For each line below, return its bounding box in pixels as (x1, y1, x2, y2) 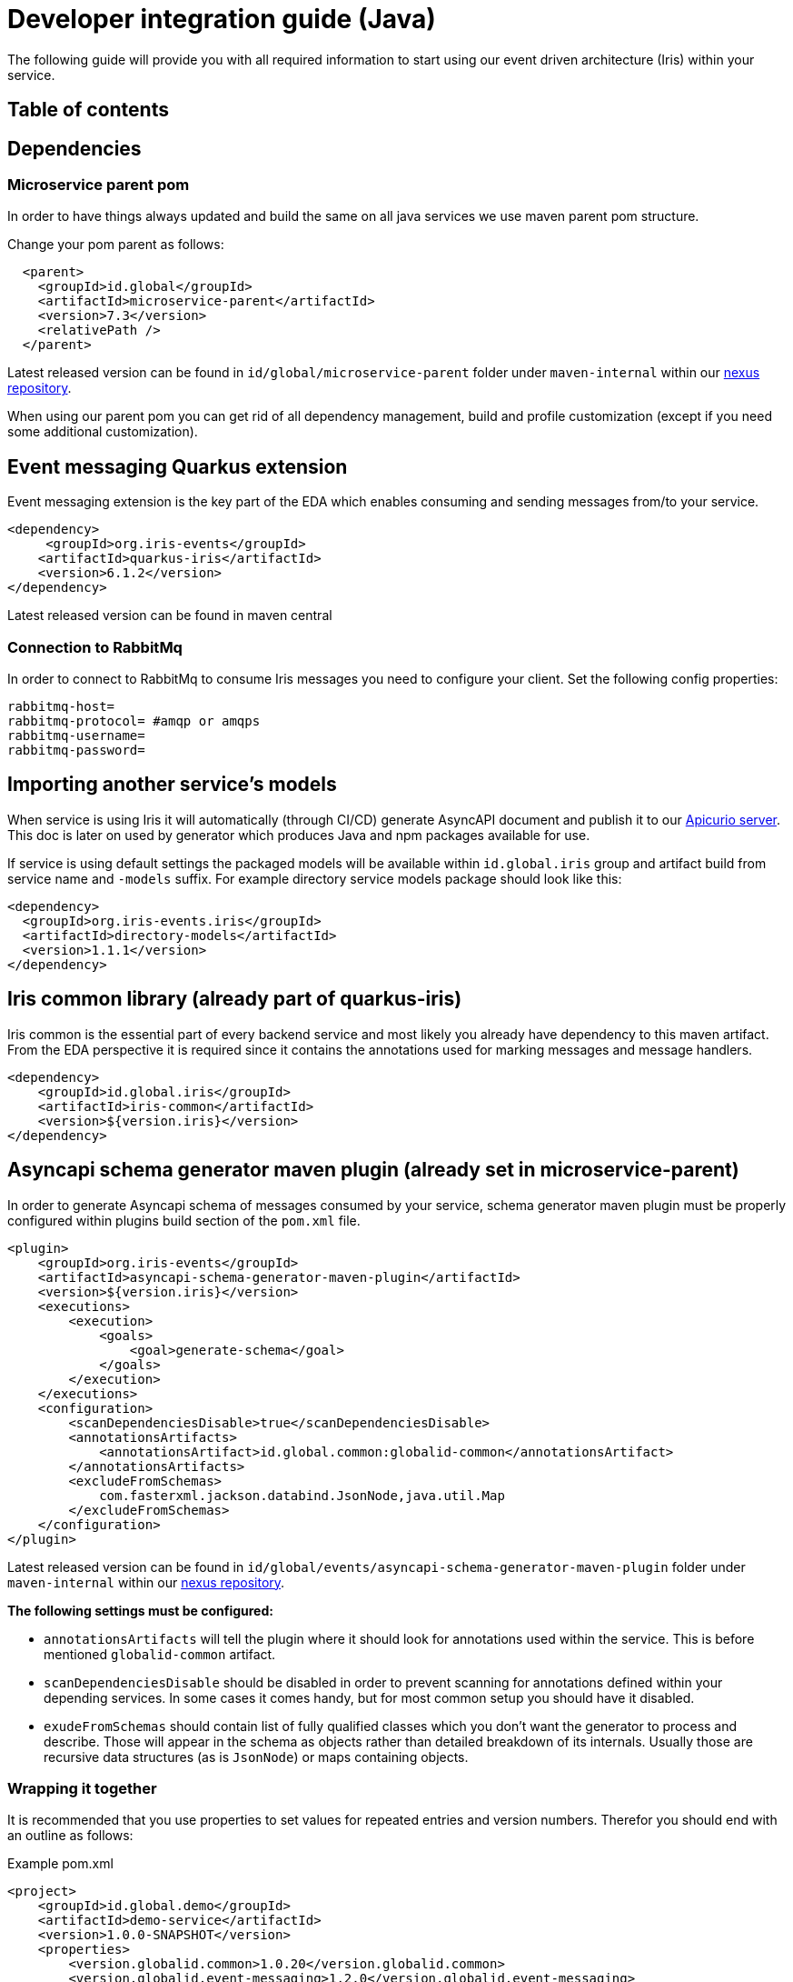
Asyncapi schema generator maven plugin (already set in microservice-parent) (7, 1158, 739, 1182)
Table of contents (7, 98, 169, 122)
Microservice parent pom (7, 175, 190, 195)
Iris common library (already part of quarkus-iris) (7, 987, 462, 1011)
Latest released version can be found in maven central (7, 607, 332, 624)
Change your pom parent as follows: (7, 236, 224, 253)
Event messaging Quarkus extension (7, 455, 348, 478)
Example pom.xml (7, 1856, 114, 1872)
